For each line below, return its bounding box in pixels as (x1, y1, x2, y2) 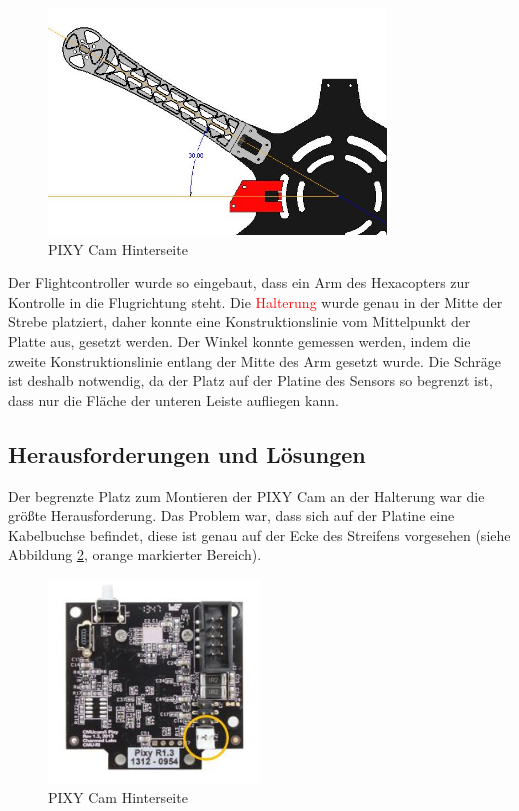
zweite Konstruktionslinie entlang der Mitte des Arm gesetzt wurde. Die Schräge (8, 350, 501, 371)
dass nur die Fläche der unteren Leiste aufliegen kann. (8, 389, 339, 410)
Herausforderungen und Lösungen (8, 438, 366, 469)
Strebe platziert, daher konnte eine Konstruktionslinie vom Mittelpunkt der (8, 311, 471, 332)
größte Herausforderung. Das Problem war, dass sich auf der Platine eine (8, 505, 455, 526)
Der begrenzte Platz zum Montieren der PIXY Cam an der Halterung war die (8, 485, 485, 506)
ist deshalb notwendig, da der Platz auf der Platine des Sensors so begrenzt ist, (8, 370, 493, 391)
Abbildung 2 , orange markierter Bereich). (8, 544, 262, 565)
